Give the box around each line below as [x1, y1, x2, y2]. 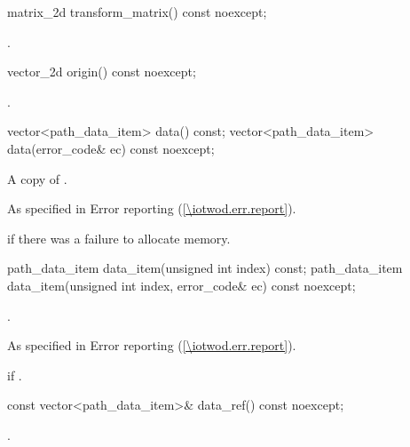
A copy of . [7, 169, 67, 188]
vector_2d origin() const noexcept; [7, 62, 196, 81]
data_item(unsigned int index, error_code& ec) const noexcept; [7, 275, 356, 294]
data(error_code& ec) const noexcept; [7, 139, 215, 157]
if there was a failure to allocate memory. [7, 228, 231, 247]
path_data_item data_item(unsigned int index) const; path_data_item [7, 259, 403, 277]
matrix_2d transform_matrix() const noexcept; [7, 3, 267, 20]
